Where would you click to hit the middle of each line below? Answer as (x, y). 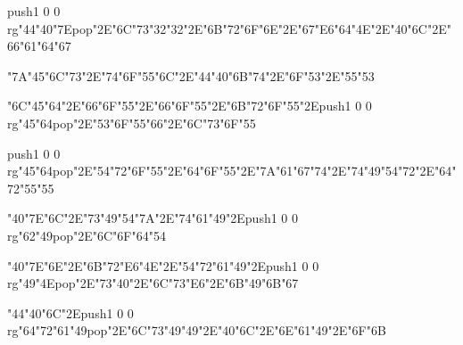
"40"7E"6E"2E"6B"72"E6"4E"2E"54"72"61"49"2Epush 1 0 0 (163, 265)
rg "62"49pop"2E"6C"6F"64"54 (87, 235)
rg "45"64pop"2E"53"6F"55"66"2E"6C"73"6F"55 (132, 123)
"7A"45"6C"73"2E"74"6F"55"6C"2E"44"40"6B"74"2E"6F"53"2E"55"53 (191, 75)
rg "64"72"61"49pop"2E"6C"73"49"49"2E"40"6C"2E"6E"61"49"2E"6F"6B (197, 330)
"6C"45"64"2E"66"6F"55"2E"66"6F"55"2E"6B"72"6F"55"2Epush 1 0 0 (190, 106)
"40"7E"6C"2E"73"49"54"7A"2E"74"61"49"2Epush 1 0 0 (153, 218)
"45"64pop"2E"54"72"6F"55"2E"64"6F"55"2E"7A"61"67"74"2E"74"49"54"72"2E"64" (237, 171)
